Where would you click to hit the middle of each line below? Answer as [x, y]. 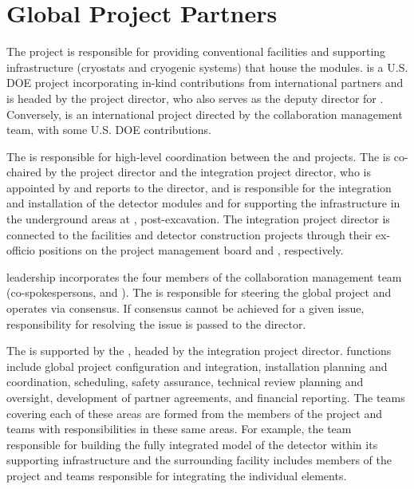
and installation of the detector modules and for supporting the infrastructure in [203, 203]
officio [21, 250]
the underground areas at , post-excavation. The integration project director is [198, 219]
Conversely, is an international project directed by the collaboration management [205, 114]
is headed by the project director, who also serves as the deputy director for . [195, 98]
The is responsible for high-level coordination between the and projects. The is [199, 156]
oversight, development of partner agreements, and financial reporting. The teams [206, 397]
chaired [24, 172]
